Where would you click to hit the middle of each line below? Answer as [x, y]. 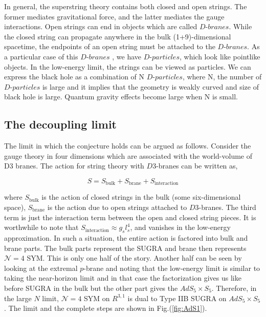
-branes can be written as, [197, 166]
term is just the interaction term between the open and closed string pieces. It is [130, 217]
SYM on [97, 298]
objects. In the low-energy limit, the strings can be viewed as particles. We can [128, 66]
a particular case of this [41, 56]
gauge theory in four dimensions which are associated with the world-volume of [128, 155]
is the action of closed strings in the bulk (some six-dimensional [141, 197]
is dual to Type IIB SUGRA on [177, 298]
